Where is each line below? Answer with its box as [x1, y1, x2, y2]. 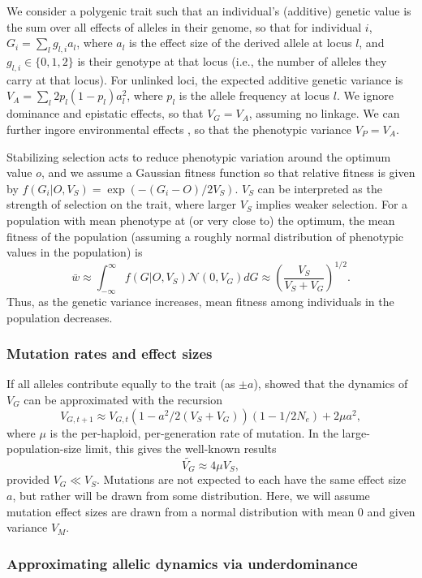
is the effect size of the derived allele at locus [129, 34, 352, 51]
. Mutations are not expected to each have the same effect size [97, 471, 407, 488]
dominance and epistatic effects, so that [6, 105, 204, 122]
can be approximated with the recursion [24, 391, 223, 408]
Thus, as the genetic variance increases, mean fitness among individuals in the [6, 293, 394, 310]
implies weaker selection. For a [256, 196, 408, 213]
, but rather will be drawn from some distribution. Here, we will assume [12, 487, 370, 504]
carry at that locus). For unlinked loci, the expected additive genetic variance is [6, 71, 403, 88]
